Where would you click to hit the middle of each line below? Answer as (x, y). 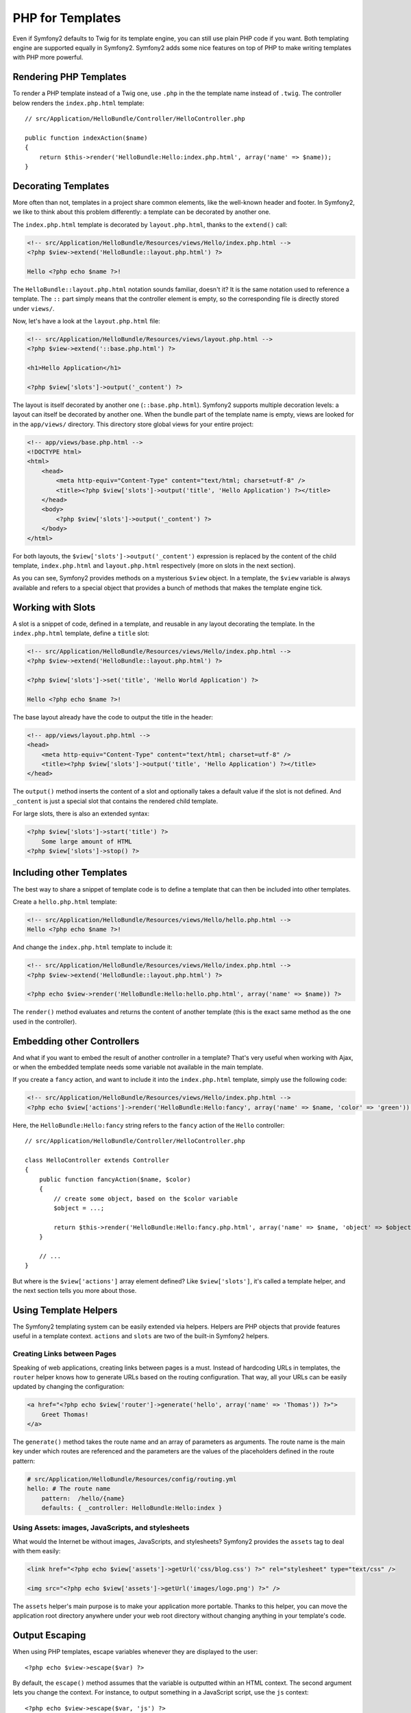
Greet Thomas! (65, 1414)
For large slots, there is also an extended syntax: (81, 814)
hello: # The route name (69, 1489)
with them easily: (37, 1551)
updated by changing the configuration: (68, 1387)
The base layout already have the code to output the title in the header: (113, 717)
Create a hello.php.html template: (65, 902)
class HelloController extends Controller (97, 1160)
